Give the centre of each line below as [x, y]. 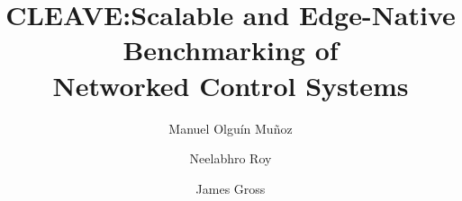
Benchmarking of [231, 50]
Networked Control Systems [231, 85]
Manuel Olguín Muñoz [231, 128]
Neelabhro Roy [231, 158]
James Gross [231, 188]
